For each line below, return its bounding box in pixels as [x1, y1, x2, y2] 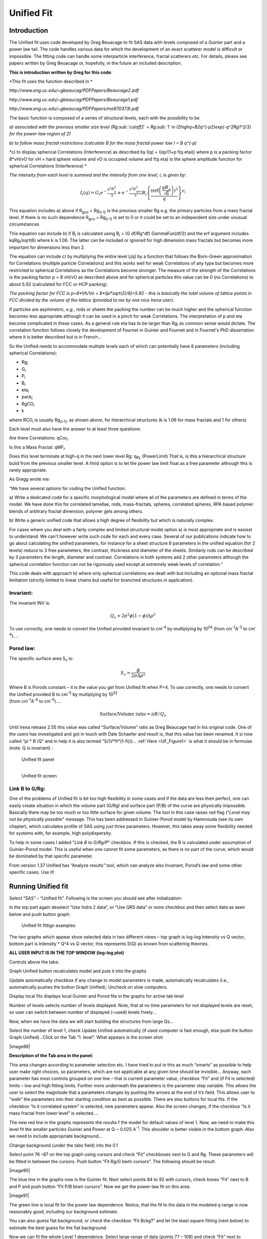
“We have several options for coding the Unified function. [9, 485, 126, 491]
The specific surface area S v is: [9, 655, 74, 663]
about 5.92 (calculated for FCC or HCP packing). [9, 281, 108, 287]
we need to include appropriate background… [9, 1133, 102, 1139]
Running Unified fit [9, 882, 69, 891]
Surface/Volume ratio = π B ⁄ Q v [99, 711, 167, 718]
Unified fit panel [21, 756, 54, 762]
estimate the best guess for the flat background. [9, 1225, 107, 1231]
